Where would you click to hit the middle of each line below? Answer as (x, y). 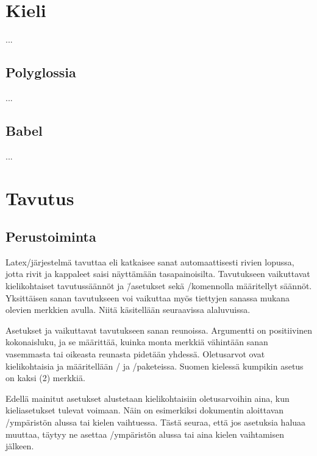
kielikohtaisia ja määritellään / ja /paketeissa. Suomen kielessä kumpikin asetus (155, 366)
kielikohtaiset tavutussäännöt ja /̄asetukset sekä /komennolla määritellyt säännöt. (159, 286)
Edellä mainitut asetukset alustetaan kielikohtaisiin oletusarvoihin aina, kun (148, 398)
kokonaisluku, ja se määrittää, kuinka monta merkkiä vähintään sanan (137, 342)
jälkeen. (20, 446)
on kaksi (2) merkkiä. (45, 378)
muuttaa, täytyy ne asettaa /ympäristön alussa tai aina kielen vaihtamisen (145, 434)
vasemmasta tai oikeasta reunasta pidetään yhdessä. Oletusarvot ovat (135, 354)
